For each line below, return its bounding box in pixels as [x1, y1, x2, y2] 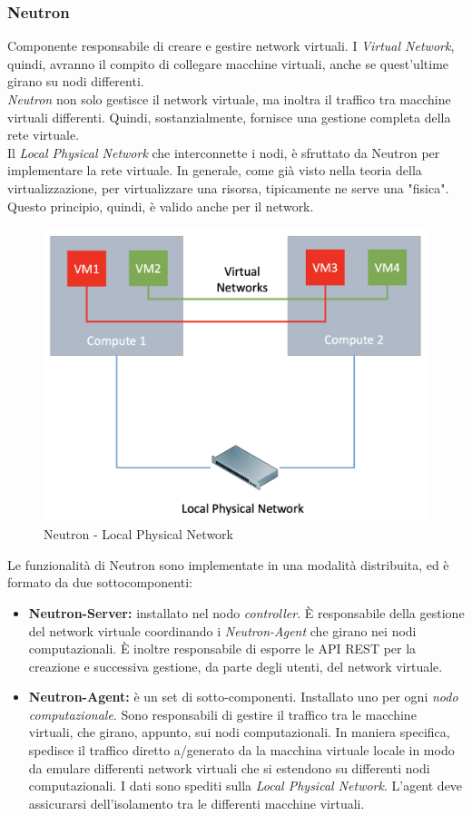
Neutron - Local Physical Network [44, 525, 233, 544]
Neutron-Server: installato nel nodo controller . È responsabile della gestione [28, 603, 465, 622]
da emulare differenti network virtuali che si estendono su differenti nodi [28, 758, 430, 777]
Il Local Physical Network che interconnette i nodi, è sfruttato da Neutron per [7, 143, 440, 162]
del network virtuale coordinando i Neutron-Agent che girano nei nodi [28, 621, 417, 640]
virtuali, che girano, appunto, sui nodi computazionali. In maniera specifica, [28, 723, 450, 742]
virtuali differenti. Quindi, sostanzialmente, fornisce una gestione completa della [7, 107, 451, 126]
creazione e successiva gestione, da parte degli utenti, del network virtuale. [28, 656, 443, 675]
